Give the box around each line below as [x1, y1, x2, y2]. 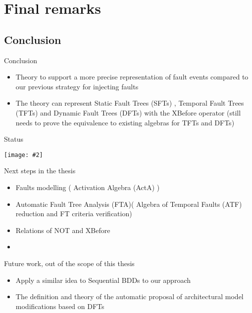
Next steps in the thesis [4, 165, 76, 176]
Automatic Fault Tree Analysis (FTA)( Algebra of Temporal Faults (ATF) [15, 198, 242, 209]
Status [4, 134, 23, 144]
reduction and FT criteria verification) [15, 208, 132, 219]
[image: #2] [4, 151, 43, 158]
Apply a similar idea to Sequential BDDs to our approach [15, 274, 191, 285]
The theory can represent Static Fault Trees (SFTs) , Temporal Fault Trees [15, 98, 244, 108]
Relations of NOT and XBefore [15, 225, 110, 235]
